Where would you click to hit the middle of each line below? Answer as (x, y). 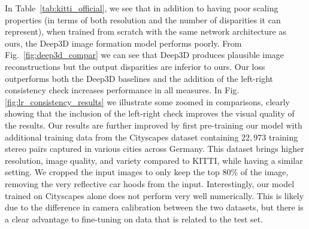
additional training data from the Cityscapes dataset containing (122, 137)
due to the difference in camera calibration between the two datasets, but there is (154, 207)
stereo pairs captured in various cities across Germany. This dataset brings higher (154, 149)
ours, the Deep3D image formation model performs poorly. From (123, 43)
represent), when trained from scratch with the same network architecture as (146, 31)
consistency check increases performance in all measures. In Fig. (122, 90)
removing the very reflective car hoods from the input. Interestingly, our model (150, 183)
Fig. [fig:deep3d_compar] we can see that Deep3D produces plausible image (145, 55)
